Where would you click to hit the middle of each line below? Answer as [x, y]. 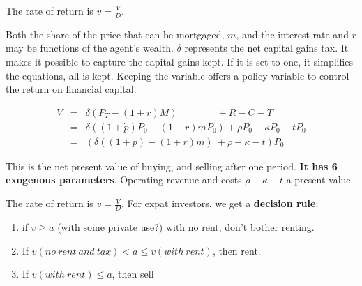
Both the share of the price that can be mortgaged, [115, 34]
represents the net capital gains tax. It [266, 48]
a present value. [320, 180]
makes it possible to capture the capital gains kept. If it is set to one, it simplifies [179, 62]
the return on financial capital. [71, 89]
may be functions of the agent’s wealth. [90, 48]
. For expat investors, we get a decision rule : [220, 203]
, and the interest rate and [292, 34]
